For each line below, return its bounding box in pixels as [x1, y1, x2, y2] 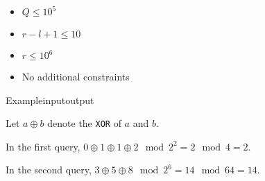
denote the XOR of [47, 116, 121, 130]
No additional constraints [22, 69, 130, 83]
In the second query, [6, 162, 92, 177]
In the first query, [6, 139, 80, 153]
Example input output [6, 92, 94, 107]
